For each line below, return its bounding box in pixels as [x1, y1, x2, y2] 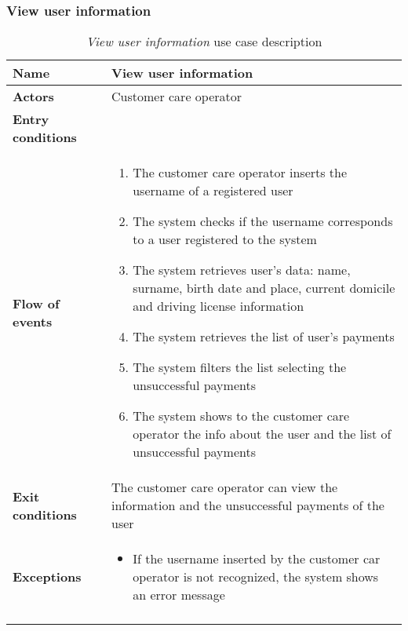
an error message [133, 585, 225, 604]
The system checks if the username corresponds [133, 212, 393, 231]
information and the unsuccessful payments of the [111, 496, 384, 515]
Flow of [13, 294, 60, 312]
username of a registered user [133, 181, 293, 200]
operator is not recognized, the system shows [133, 567, 379, 586]
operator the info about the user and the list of [133, 425, 392, 443]
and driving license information [133, 297, 304, 315]
